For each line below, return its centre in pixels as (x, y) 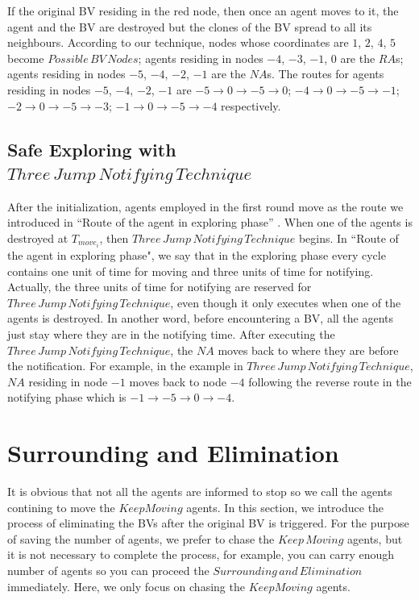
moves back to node (178, 381)
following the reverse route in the (330, 381)
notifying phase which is (67, 397)
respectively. (251, 105)
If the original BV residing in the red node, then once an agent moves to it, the (203, 10)
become (26, 58)
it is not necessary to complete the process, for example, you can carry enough (201, 554)
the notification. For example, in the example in (125, 366)
